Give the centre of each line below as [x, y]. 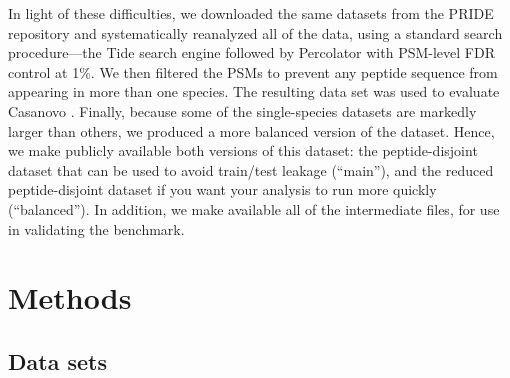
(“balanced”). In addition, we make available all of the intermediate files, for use [254, 208]
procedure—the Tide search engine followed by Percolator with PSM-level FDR [251, 52]
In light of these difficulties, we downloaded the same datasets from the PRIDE [251, 13]
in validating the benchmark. [96, 228]
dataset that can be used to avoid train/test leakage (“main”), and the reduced [251, 169]
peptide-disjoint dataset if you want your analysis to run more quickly [222, 189]
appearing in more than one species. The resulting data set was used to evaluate [254, 91]
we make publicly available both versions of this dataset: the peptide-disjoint [243, 150]
